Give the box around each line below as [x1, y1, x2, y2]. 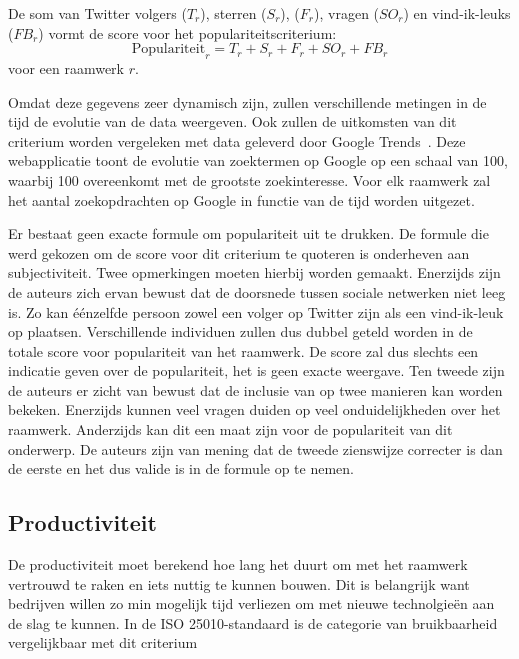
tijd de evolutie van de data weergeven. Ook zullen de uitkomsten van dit [8, 111, 457, 132]
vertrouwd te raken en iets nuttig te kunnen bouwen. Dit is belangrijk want [8, 573, 470, 594]
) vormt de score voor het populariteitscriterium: [38, 22, 337, 43]
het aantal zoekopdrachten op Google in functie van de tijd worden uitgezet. [8, 189, 475, 210]
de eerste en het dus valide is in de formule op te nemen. [8, 458, 354, 479]
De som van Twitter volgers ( [8, 3, 187, 23]
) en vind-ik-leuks [403, 3, 511, 23]
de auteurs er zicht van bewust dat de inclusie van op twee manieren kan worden [8, 379, 503, 400]
